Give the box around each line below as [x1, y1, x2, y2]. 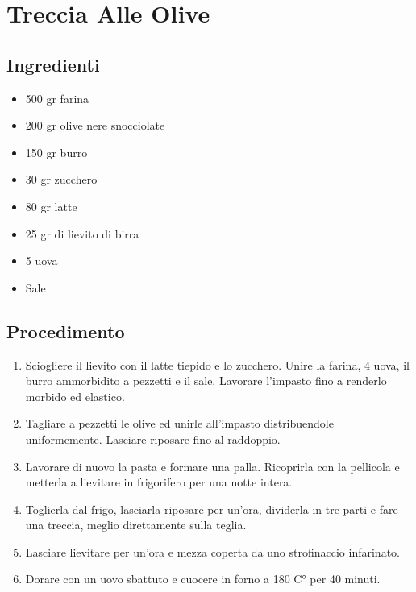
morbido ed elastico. [25, 387, 125, 404]
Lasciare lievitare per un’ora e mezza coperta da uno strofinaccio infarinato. [25, 543, 400, 560]
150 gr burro [25, 143, 88, 160]
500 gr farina [25, 89, 89, 106]
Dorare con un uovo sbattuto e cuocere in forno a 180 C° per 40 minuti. [25, 570, 381, 587]
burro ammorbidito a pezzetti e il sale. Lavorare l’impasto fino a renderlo [25, 372, 387, 389]
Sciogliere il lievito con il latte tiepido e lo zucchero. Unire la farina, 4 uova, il [25, 356, 410, 373]
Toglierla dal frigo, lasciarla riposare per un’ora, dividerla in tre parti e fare [25, 500, 398, 517]
